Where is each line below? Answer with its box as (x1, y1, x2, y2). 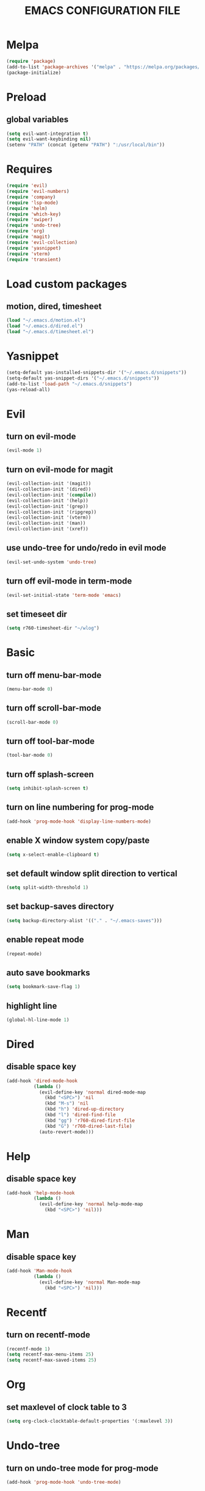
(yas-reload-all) (6, 386, 51, 392)
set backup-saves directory (6, 901, 115, 912)
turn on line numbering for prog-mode (6, 802, 154, 812)
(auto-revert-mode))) (38, 1128, 95, 1135)
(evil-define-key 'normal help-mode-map (38, 1201, 143, 1207)
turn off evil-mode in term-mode (6, 576, 132, 587)
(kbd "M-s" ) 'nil (45, 1100, 88, 1107)
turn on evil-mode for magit (6, 464, 113, 475)
